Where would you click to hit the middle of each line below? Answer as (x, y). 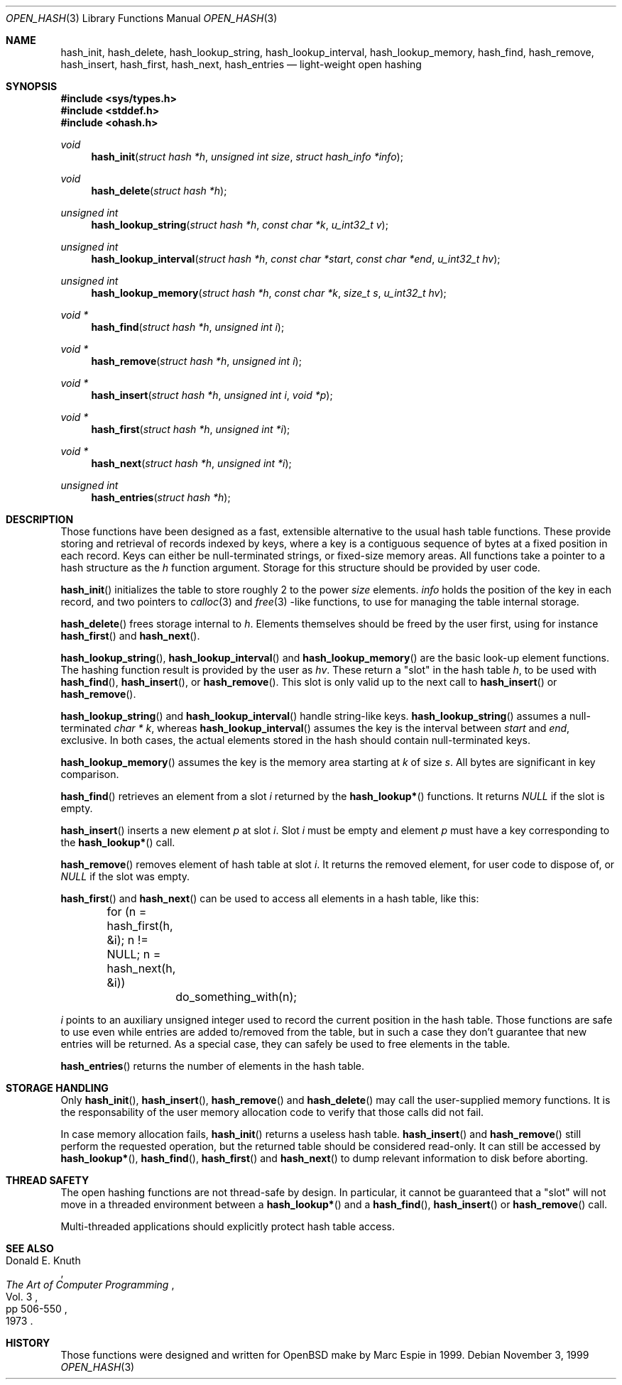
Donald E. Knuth (43, 1260)
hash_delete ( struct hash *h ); (159, 191)
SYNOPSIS (32, 86)
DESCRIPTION (40, 519)
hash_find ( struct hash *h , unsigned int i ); (188, 327)
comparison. (90, 774)
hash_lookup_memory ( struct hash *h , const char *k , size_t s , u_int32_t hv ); (269, 293)
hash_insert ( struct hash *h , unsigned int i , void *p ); (212, 395)
